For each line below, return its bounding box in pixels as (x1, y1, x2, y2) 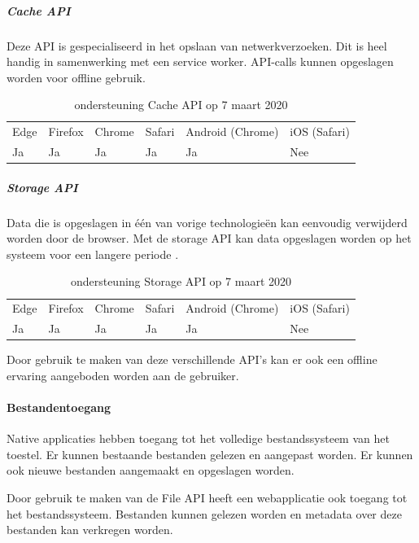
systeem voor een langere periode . (7, 245, 179, 262)
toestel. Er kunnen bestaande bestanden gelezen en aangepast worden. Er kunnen (7, 445, 413, 462)
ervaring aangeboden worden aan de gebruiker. (7, 366, 239, 383)
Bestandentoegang (7, 399, 111, 416)
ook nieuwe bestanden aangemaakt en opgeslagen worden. (7, 462, 295, 479)
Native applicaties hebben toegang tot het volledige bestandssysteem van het (7, 430, 390, 447)
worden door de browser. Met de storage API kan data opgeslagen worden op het (7, 230, 412, 247)
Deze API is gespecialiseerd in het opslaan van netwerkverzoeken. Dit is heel (7, 37, 387, 54)
